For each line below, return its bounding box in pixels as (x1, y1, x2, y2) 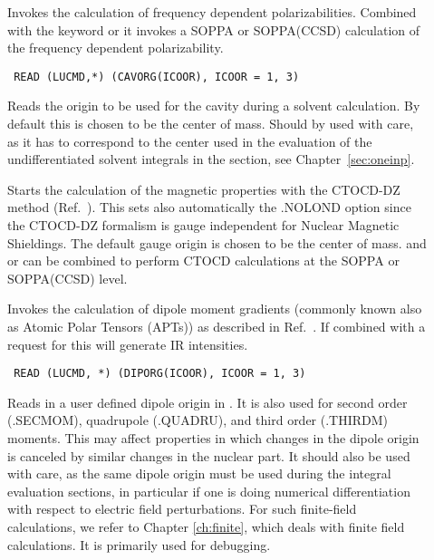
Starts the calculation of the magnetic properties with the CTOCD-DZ (7, 179, 400, 198)
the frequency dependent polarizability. (7, 38, 224, 57)
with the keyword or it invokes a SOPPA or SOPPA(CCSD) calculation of (7, 20, 420, 39)
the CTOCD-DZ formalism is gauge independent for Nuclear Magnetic (7, 216, 400, 234)
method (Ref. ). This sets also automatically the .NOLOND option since (7, 198, 411, 217)
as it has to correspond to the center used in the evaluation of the (7, 131, 372, 150)
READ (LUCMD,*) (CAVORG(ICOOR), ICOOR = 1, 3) (14, 70, 300, 83)
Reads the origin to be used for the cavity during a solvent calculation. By (7, 96, 420, 115)
